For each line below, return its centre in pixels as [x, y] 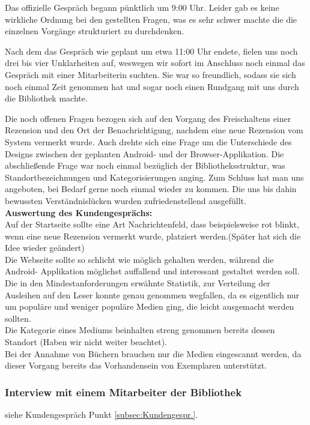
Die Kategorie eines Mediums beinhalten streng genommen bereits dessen [140, 330]
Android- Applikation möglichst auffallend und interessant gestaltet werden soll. [152, 271]
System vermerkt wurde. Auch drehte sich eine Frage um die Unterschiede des [148, 141]
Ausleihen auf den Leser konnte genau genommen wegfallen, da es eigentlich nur [152, 294]
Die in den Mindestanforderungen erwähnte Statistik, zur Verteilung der [138, 283]
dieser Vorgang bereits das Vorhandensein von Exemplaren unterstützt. [136, 365]
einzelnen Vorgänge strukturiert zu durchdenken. [95, 31]
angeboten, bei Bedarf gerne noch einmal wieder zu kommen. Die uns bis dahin [151, 189]
